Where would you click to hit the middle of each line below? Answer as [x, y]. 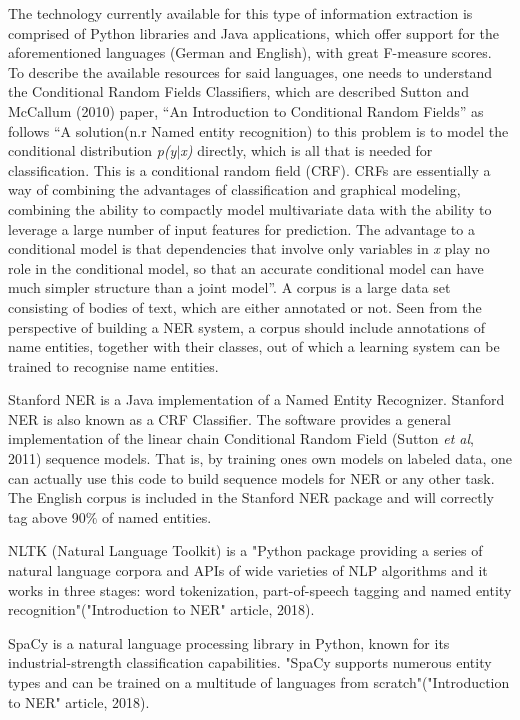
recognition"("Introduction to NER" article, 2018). [161, 609]
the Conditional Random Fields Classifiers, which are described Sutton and [238, 91]
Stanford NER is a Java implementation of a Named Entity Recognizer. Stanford [256, 399]
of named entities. [157, 516]
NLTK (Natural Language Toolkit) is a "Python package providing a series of [245, 550]
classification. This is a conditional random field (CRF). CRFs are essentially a [249, 169]
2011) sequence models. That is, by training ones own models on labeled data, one [260, 458]
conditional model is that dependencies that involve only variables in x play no [249, 248]
